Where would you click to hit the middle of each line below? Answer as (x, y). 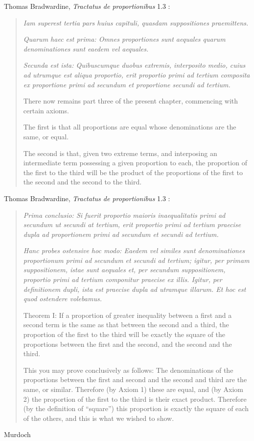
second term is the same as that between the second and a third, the (126, 324)
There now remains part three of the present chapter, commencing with (131, 101)
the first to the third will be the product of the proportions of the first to (133, 172)
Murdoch (17, 434)
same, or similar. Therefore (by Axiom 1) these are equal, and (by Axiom (133, 389)
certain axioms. (46, 110)
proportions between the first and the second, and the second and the (127, 344)
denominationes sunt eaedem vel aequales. (86, 48)
